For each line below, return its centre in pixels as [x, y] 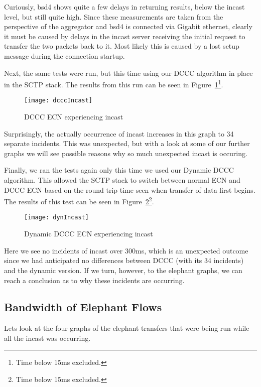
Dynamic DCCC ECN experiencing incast [89, 234]
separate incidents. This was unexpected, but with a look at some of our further [127, 143]
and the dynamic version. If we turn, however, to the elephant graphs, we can [123, 270]
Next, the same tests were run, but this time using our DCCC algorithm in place [128, 73]
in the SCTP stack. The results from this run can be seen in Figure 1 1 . [114, 84]
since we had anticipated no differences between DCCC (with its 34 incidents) [124, 260]
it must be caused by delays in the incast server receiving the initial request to [125, 36]
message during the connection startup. [64, 55]
